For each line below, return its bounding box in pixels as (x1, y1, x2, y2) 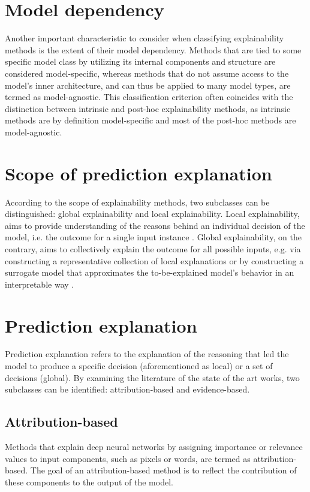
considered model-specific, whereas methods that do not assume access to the (5, 67, 289, 79)
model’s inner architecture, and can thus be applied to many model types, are (5, 79, 291, 91)
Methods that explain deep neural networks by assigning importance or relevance (5, 440, 303, 453)
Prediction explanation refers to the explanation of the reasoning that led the (5, 348, 289, 360)
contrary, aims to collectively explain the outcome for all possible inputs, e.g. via (5, 242, 301, 255)
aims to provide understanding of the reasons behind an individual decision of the (5, 219, 305, 231)
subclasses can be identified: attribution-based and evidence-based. (5, 383, 250, 396)
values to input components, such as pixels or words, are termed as (5, 452, 251, 464)
